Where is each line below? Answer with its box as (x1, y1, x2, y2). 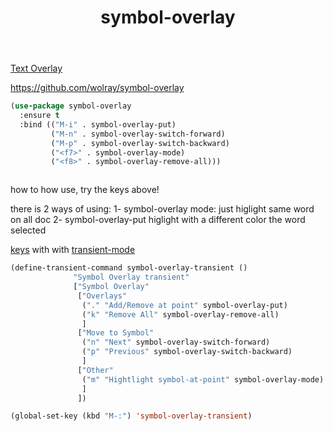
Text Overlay (10, 62, 63, 75)
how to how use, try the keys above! (10, 184, 160, 196)
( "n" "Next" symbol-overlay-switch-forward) (81, 337, 271, 348)
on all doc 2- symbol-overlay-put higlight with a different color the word (10, 214, 306, 226)
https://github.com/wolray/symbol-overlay (10, 82, 185, 94)
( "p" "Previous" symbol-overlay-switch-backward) (81, 347, 293, 357)
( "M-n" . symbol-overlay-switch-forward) (50, 129, 226, 139)
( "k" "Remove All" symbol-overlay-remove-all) (81, 309, 280, 320)
